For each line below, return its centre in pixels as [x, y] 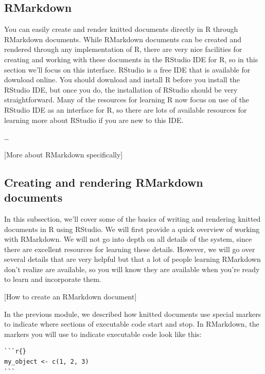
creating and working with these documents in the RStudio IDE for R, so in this [131, 59]
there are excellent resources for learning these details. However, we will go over [130, 249]
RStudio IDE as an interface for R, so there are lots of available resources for [126, 109]
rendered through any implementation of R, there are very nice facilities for [123, 49]
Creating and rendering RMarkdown [104, 182]
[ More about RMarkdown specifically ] [64, 154]
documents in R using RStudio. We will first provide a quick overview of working [132, 229]
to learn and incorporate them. [53, 279]
